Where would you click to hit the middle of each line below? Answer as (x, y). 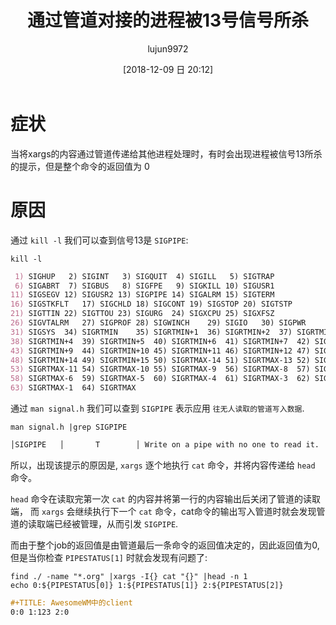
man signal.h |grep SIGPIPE (69, 427)
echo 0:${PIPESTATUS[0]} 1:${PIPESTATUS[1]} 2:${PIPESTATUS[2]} (147, 585)
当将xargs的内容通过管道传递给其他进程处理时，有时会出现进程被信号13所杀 (166, 153)
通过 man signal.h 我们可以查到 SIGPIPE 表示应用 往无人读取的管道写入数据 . (157, 408)
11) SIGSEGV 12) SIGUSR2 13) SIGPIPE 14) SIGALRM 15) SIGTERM (142, 295)
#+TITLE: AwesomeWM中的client (71, 602)
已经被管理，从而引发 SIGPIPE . (116, 523)
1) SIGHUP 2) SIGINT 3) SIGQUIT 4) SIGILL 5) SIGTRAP (144, 276)
